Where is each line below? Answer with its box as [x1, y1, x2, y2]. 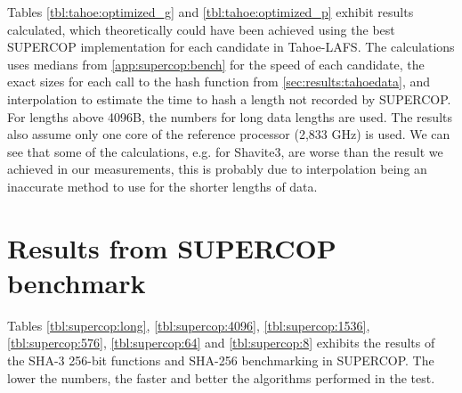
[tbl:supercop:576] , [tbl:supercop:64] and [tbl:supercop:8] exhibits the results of [7, 333, 435, 352]
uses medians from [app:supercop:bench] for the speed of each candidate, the [7, 54, 425, 73]
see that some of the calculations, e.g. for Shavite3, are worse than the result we [7, 142, 443, 160]
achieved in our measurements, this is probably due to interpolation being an [7, 160, 427, 178]
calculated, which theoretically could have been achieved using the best [7, 20, 395, 38]
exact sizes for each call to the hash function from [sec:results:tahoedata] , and [7, 72, 431, 91]
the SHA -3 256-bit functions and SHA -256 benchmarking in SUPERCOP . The [7, 351, 434, 370]
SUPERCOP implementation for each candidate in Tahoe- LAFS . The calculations [7, 37, 455, 56]
